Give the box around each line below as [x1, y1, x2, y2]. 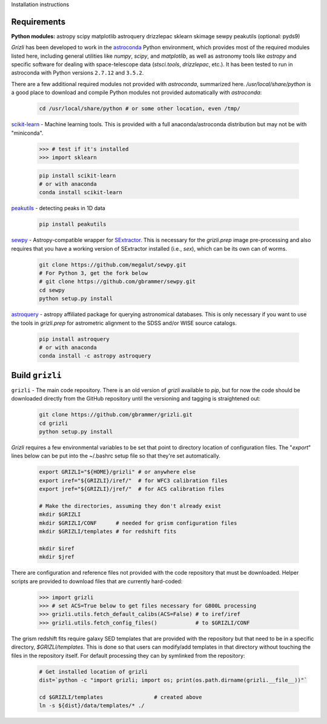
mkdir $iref [39, 545, 75, 552]
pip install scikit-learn [39, 172, 116, 179]
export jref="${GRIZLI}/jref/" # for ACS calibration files [39, 485, 225, 493]
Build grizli [11, 370, 62, 381]
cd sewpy [39, 286, 65, 294]
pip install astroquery [39, 336, 110, 342]
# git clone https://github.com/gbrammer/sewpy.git [39, 278, 196, 285]
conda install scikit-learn [39, 189, 122, 196]
